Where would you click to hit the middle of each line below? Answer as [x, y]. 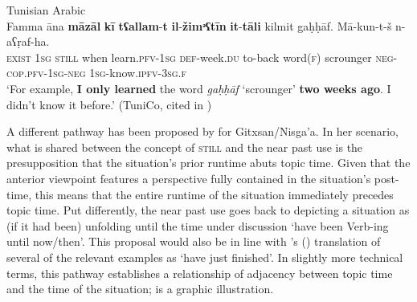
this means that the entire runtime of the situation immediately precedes [214, 194]
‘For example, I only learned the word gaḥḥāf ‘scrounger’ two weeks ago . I [199, 88]
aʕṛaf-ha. [28, 41]
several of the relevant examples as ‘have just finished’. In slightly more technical [205, 257]
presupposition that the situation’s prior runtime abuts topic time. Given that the [208, 163]
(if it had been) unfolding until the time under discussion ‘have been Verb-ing [198, 225]
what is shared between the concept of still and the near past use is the [185, 147]
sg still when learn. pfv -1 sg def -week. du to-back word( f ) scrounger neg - [219, 57]
